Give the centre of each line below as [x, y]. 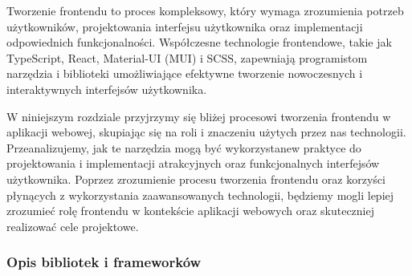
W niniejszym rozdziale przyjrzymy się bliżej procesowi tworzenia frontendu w [199, 116]
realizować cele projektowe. [73, 226]
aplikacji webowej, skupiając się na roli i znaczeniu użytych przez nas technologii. [206, 132]
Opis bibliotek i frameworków [104, 262]
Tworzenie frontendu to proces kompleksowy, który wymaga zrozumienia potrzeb [205, 10]
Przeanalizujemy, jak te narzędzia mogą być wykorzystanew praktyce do [184, 147]
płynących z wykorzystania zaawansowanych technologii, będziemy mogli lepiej [200, 195]
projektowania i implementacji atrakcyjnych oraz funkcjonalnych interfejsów [193, 163]
